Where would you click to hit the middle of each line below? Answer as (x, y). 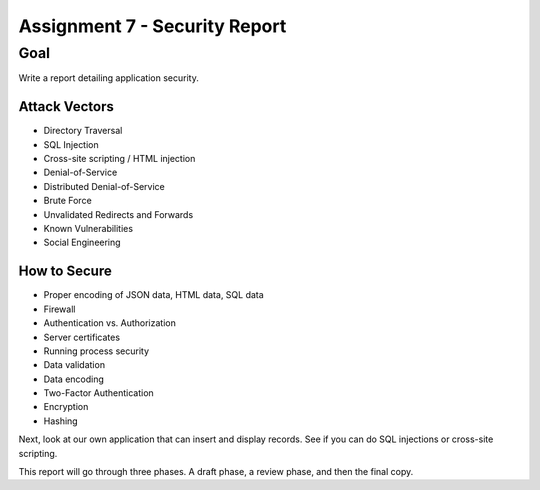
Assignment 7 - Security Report (152, 26)
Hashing (61, 421)
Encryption (66, 407)
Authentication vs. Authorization (110, 323)
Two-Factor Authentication (98, 393)
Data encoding (74, 379)
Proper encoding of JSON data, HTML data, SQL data (153, 295)
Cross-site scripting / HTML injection (119, 159)
